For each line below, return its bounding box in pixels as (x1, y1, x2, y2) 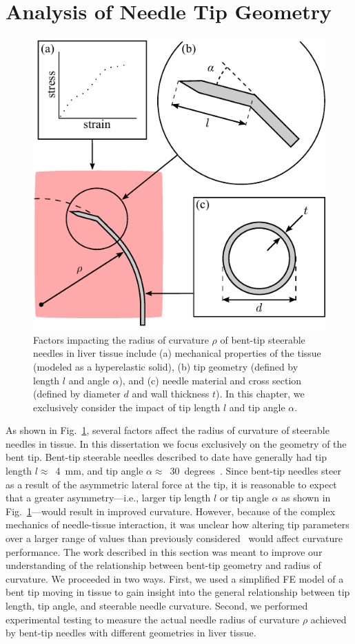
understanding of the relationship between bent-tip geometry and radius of (6, 558, 321, 572)
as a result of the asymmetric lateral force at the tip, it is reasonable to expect (6, 477, 337, 491)
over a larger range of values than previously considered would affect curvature (6, 531, 343, 546)
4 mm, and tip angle (55, 464, 143, 478)
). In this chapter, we (215, 386, 305, 401)
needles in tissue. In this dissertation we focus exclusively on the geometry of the (6, 436, 347, 450)
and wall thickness (132, 386, 210, 401)
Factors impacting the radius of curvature (33, 332, 209, 346)
